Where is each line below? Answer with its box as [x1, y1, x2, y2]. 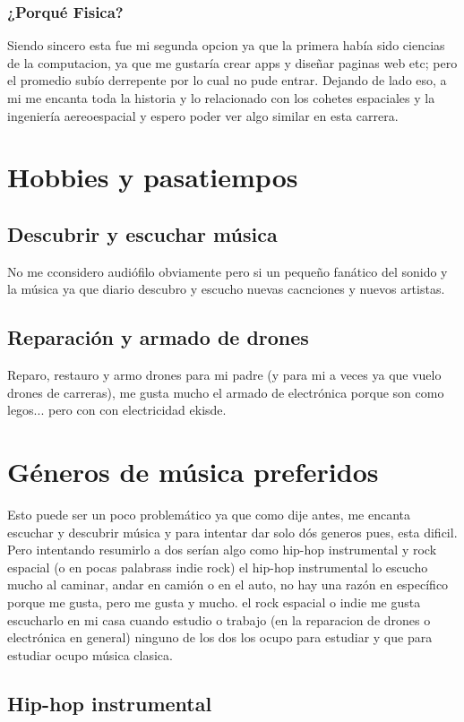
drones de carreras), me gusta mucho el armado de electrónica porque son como [7, 382, 444, 401]
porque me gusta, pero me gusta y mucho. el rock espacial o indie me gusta [7, 593, 421, 612]
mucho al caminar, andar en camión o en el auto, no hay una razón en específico [7, 575, 449, 594]
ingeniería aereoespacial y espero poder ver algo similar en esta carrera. [7, 106, 399, 125]
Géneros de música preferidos [7, 453, 379, 490]
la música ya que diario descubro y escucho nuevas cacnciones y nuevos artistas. [7, 279, 445, 298]
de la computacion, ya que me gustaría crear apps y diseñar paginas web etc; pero [7, 53, 458, 72]
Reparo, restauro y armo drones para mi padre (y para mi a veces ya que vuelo [7, 365, 442, 384]
